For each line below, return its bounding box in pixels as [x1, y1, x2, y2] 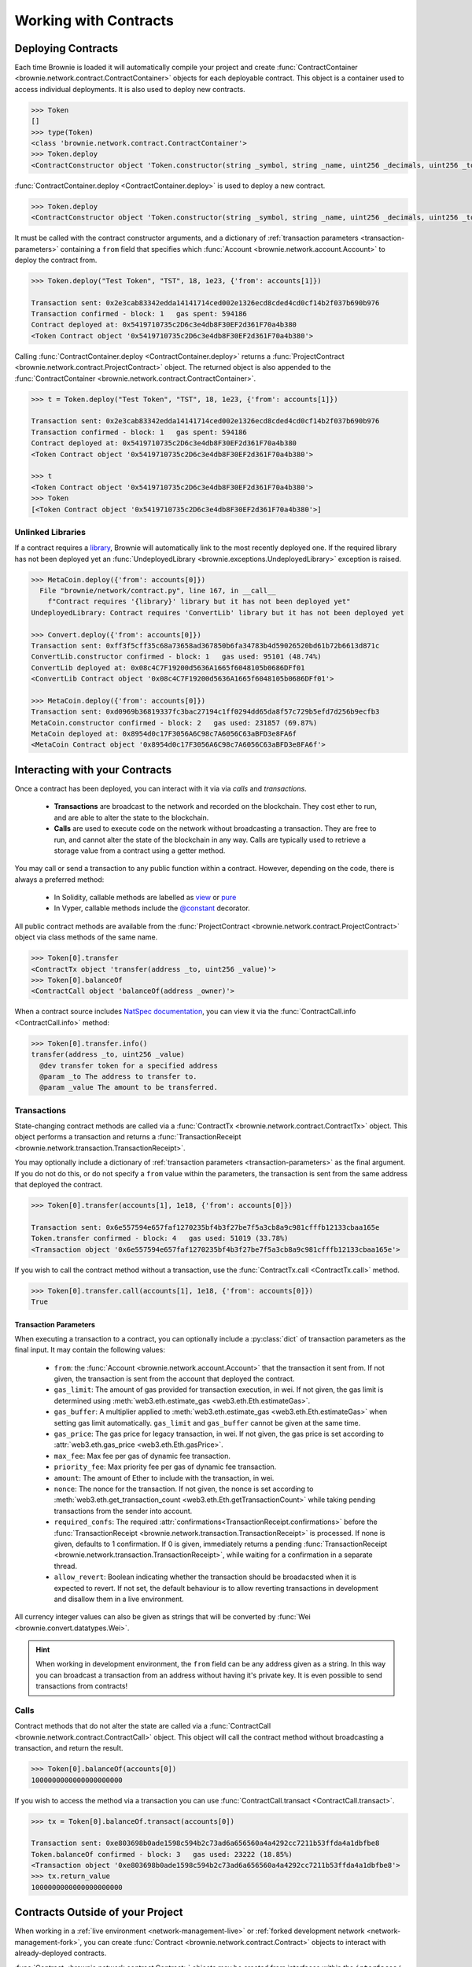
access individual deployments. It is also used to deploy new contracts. [14, 84, 245, 94]
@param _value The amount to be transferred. [39, 1083, 218, 1092]
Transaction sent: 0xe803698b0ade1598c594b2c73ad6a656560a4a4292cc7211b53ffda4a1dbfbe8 [31, 1839, 380, 1848]
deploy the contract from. [14, 255, 98, 264]
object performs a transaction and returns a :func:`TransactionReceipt [14, 1132, 242, 1142]
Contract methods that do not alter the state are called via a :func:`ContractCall [14, 1722, 271, 1731]
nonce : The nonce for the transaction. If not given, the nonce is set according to [53, 1484, 314, 1493]
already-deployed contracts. [14, 1948, 107, 1958]
